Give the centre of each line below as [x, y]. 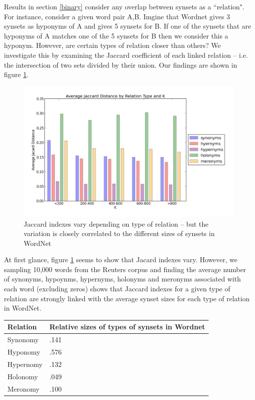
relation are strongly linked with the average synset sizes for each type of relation [127, 298]
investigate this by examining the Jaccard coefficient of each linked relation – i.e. [126, 55]
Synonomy [23, 340]
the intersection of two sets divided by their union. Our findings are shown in [121, 64]
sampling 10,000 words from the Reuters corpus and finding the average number [125, 269]
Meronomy [23, 388]
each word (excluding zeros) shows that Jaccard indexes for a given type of [117, 289]
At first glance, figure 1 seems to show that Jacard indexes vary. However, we [121, 260]
